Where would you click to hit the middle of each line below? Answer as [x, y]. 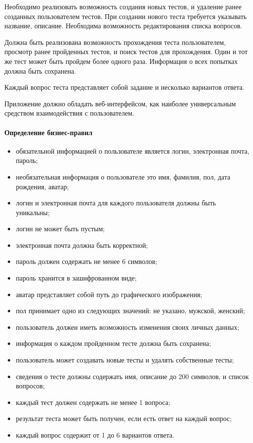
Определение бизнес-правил [48, 132]
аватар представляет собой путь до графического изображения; [109, 294]
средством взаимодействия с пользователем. [69, 113]
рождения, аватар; [42, 186]
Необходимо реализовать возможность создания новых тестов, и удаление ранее [123, 6]
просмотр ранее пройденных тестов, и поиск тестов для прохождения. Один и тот [126, 51]
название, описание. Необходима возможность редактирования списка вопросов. [123, 26]
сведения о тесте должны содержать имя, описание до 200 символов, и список [132, 376]
